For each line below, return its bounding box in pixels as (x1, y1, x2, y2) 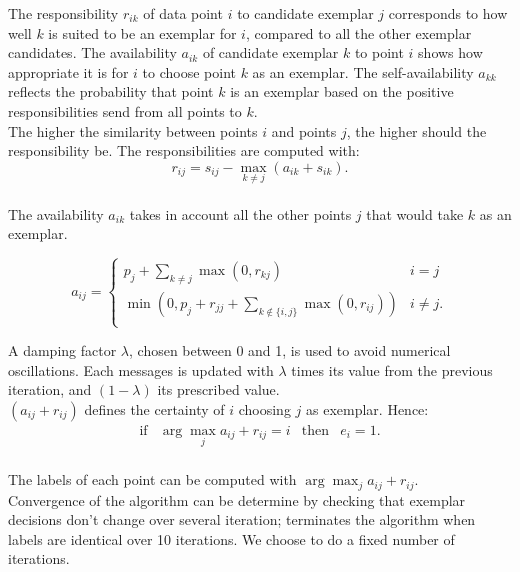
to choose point (142, 61, 236, 82)
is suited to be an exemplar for (48, 22, 237, 43)
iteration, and (8, 379, 92, 400)
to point (354, 42, 404, 63)
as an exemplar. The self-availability (252, 61, 474, 82)
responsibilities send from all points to (8, 100, 242, 121)
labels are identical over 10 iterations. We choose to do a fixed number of (8, 528, 455, 549)
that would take (366, 203, 464, 224)
